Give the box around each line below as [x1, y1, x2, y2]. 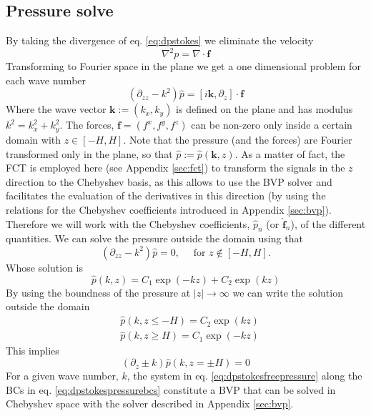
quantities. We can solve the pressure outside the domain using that [6, 231, 303, 246]
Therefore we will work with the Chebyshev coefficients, [6, 216, 250, 231]
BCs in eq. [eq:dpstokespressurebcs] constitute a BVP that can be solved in [6, 382, 336, 397]
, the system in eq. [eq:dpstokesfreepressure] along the [127, 368, 362, 383]
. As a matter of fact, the [234, 146, 345, 161]
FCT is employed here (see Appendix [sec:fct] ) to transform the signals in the [6, 160, 345, 175]
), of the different [290, 216, 366, 231]
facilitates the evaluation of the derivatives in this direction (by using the [6, 188, 326, 203]
